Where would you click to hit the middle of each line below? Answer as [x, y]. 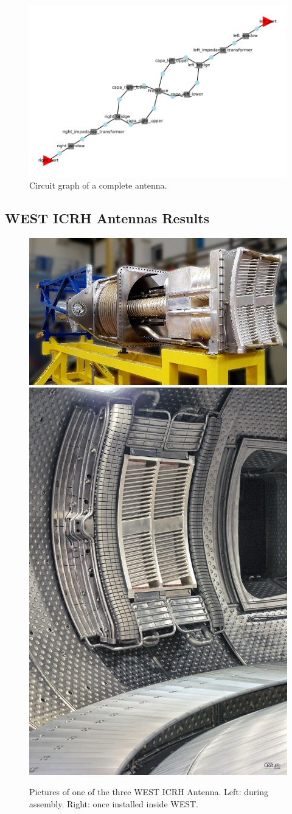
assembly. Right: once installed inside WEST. [114, 804]
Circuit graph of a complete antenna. [98, 185]
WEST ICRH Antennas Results [107, 218]
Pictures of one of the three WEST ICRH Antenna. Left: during [149, 792]
